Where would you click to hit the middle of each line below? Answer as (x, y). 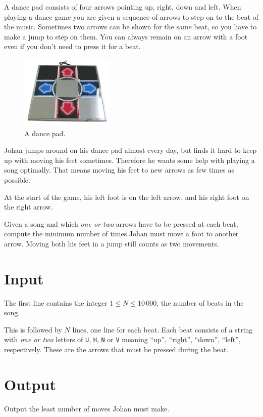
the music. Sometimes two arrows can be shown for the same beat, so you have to (130, 27)
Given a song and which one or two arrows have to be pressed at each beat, (121, 223)
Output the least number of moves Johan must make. (87, 408)
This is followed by (33, 329)
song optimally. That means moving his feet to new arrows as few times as (119, 170)
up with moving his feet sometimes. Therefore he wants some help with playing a (129, 160)
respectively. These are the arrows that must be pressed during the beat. (116, 349)
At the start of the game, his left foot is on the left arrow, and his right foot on (127, 197)
